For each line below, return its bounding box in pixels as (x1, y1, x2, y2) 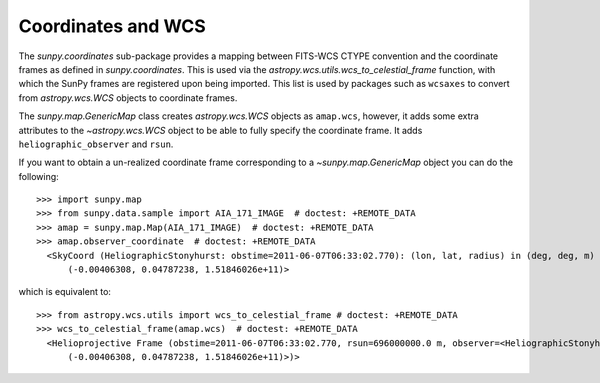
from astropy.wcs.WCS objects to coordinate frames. (18, 91, 238, 104)
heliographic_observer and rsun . (18, 138, 174, 150)
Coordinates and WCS (18, 15, 207, 37)
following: (18, 170, 59, 182)
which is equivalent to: (18, 286, 112, 298)
